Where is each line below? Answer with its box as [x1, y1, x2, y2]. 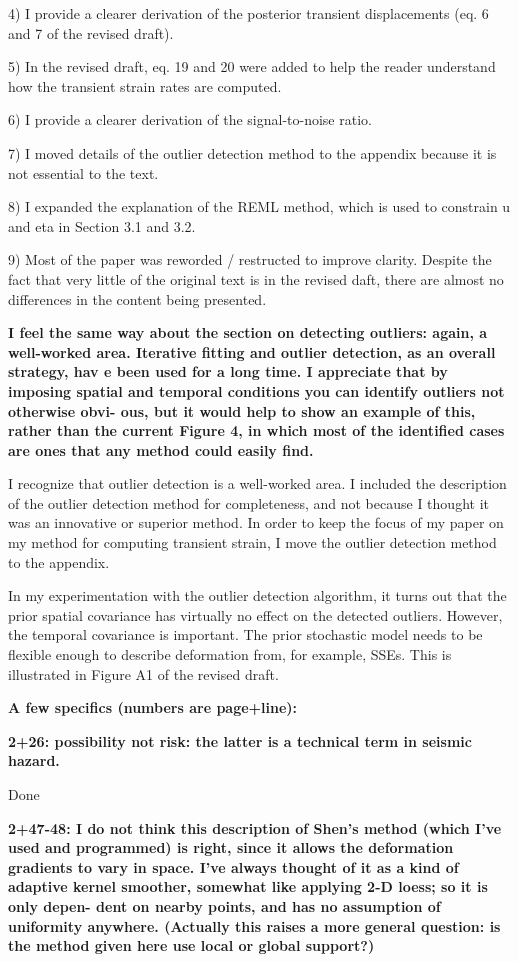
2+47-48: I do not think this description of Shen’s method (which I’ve [8, 817, 502, 838]
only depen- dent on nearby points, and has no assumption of [8, 895, 441, 916]
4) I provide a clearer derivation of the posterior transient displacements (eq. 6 [8, 3, 489, 23]
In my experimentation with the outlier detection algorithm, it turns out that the [8, 585, 507, 606]
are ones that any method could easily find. [8, 439, 314, 460]
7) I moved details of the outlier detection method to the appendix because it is [8, 142, 497, 163]
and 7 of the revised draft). [8, 22, 174, 43]
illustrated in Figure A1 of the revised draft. [8, 663, 279, 684]
